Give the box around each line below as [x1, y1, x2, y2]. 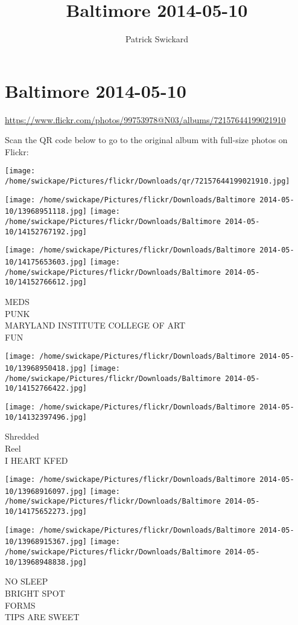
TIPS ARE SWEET [5, 611, 80, 623]
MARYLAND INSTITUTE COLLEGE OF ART [5, 319, 186, 332]
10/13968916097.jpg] [5, 487, 87, 496]
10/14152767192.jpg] [5, 227, 87, 236]
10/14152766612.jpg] [5, 278, 87, 287]
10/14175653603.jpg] [5, 258, 87, 267]
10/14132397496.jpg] [5, 412, 87, 421]
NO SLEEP [5, 575, 48, 588]
